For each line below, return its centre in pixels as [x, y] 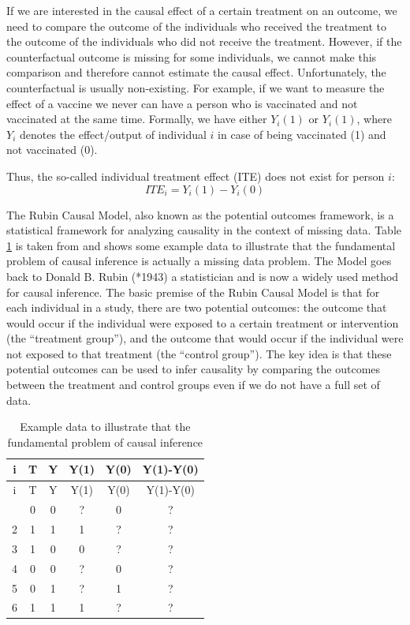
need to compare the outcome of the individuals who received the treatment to [196, 26]
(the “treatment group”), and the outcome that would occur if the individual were [205, 338]
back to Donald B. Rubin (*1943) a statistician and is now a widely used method [203, 276]
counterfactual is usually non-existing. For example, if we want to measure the [196, 87]
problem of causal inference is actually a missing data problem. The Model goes [199, 261]
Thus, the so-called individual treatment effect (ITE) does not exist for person [196, 176]
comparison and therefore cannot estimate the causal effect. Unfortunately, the [196, 72]
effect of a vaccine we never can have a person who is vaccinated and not [182, 103]
